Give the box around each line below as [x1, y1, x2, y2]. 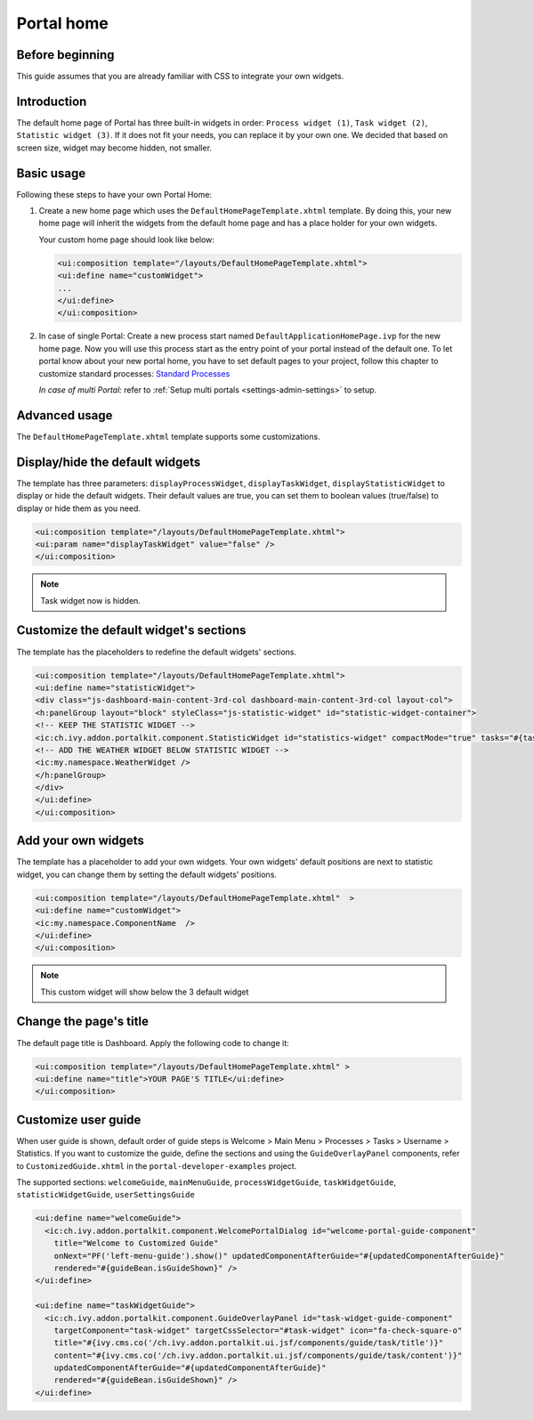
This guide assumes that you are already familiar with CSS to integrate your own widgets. [16, 71, 344, 82]
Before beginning [16, 47, 115, 62]
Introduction [16, 93, 87, 109]
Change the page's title [16, 1014, 149, 1029]
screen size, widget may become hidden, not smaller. [16, 142, 213, 153]
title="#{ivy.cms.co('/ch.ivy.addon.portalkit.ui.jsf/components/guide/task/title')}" [53, 1338, 444, 1348]
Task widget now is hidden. [40, 595, 142, 605]
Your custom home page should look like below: [38, 234, 215, 245]
